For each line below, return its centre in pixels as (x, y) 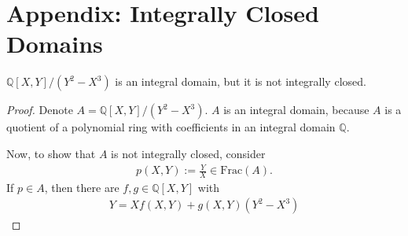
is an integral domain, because (296, 110)
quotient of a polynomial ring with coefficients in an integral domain (171, 127)
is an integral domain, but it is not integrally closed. (241, 81)
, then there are (82, 187)
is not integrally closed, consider (188, 153)
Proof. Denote (40, 110)
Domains (55, 44)
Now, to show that (51, 153)
